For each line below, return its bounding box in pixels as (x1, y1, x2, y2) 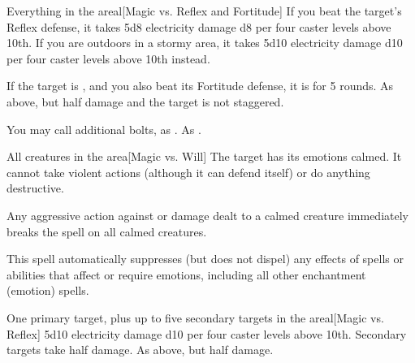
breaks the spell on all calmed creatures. (6, 223, 207, 240)
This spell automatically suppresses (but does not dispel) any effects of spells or (6, 250, 404, 267)
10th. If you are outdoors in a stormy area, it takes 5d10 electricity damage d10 (6, 34, 403, 51)
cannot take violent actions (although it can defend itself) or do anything (6, 163, 370, 180)
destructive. (6, 179, 64, 197)
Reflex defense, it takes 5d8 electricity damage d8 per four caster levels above (6, 18, 391, 35)
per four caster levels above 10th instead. (6, 50, 210, 67)
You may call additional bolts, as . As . (6, 120, 201, 137)
